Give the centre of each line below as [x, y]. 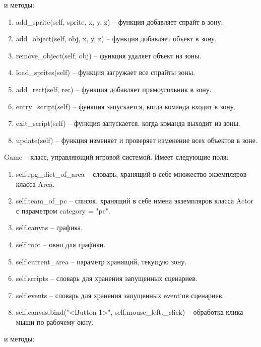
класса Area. [35, 184]
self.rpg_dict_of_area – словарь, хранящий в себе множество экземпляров [131, 173]
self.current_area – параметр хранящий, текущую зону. [101, 261]
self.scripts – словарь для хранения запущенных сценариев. [107, 278]
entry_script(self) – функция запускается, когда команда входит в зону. [126, 106]
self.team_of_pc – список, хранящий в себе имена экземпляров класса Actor [135, 201]
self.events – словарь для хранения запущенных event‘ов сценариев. [120, 295]
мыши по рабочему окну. [55, 322]
